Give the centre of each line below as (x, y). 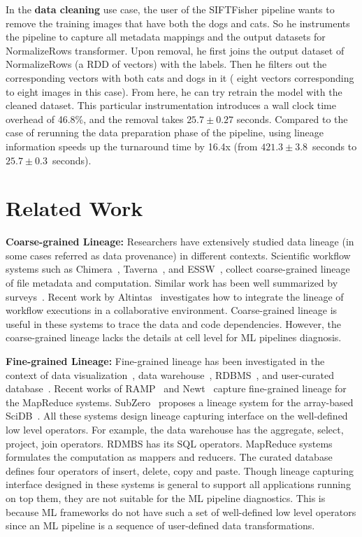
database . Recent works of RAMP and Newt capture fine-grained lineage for (176, 388)
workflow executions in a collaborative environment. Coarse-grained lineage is (172, 310)
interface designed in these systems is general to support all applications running (178, 484)
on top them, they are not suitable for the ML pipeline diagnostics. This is (166, 497)
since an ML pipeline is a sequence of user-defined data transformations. (160, 525)
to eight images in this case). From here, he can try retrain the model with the (174, 91)
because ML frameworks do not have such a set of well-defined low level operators (181, 511)
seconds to (335, 146)
